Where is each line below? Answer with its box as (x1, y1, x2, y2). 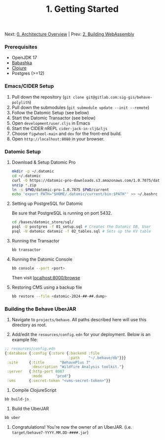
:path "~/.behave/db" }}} (68, 355, 126, 360)
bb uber (4, 415, 21, 420)
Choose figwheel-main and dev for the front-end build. (11, 131, 122, 136)
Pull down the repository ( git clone (11, 94, 84, 100)
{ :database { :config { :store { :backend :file (4, 351, 99, 356)
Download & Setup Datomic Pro (11, 159, 76, 166)
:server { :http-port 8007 (6, 369, 65, 374)
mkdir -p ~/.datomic (11, 169, 54, 174)
